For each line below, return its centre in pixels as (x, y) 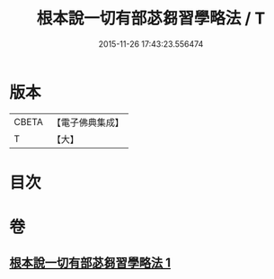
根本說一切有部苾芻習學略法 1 (90, 263)
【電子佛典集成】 (88, 122)
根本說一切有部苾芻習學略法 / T (151, 18)
